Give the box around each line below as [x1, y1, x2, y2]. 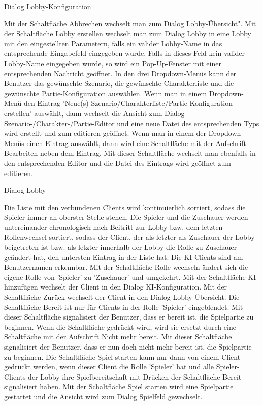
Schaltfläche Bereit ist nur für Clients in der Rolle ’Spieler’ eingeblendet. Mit [4, 301, 243, 312]
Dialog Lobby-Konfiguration [4, 1, 91, 11]
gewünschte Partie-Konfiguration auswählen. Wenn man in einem [4, 88, 207, 98]
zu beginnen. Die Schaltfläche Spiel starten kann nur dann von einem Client [4, 351, 241, 362]
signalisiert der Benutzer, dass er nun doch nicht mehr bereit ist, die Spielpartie [4, 341, 252, 352]
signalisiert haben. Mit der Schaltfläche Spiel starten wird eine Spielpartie [4, 381, 234, 392]
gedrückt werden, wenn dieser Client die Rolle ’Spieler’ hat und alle [4, 361, 214, 372]
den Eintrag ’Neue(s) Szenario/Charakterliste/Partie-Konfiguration [23, 98, 233, 108]
